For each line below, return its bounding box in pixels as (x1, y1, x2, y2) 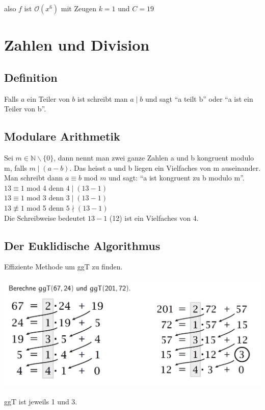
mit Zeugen (61, 3, 96, 13)
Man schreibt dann (4, 172, 63, 183)
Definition (4, 69, 58, 85)
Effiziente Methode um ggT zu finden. (4, 261, 123, 272)
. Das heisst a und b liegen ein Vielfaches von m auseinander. (69, 162, 261, 173)
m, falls (4, 162, 27, 173)
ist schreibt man (77, 93, 128, 104)
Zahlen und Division (4, 34, 150, 55)
